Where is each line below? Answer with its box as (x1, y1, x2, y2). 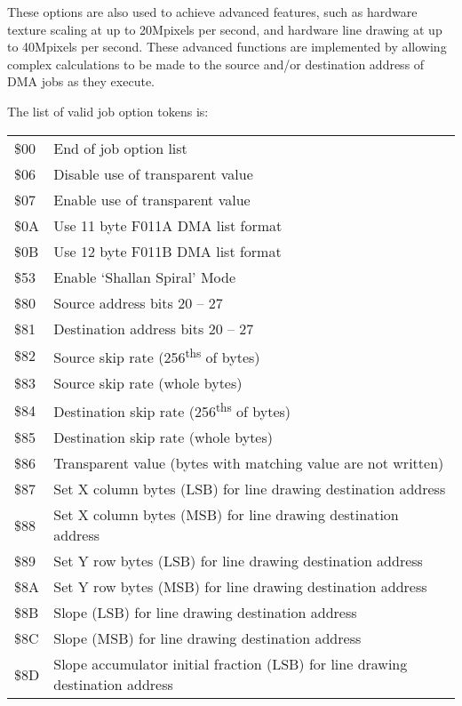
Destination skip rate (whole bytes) (53, 427, 273, 448)
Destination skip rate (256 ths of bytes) (53, 397, 291, 422)
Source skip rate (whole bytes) (53, 372, 243, 393)
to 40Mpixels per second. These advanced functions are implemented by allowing (7, 37, 447, 56)
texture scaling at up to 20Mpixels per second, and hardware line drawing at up (7, 20, 442, 38)
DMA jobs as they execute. (7, 72, 155, 91)
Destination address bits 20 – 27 (53, 317, 254, 339)
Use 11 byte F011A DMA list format (53, 214, 283, 236)
